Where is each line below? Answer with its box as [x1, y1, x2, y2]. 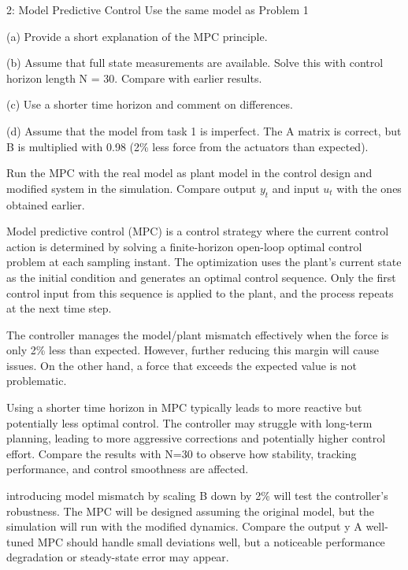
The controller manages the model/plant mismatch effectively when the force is [6, 326, 389, 342]
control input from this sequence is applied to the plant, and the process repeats [6, 284, 394, 301]
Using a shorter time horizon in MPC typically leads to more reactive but [6, 399, 362, 416]
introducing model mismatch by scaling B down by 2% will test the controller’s [6, 487, 388, 504]
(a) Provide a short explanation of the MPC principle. [6, 28, 268, 44]
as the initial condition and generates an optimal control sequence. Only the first [6, 268, 396, 285]
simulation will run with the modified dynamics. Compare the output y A [6, 518, 362, 535]
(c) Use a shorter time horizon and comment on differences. [6, 96, 293, 113]
